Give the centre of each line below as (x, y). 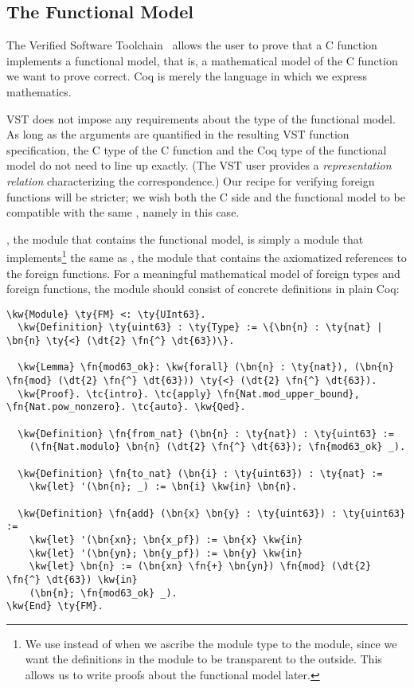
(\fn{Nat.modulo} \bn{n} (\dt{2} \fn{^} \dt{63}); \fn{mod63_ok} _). (217, 447)
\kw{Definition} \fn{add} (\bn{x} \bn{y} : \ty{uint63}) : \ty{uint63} (212, 513)
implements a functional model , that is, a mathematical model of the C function (202, 60)
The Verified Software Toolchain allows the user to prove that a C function (192, 45)
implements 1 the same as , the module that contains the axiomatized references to (207, 256)
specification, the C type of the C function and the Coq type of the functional (197, 149)
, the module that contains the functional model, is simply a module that (185, 238)
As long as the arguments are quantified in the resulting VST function (178, 134)
